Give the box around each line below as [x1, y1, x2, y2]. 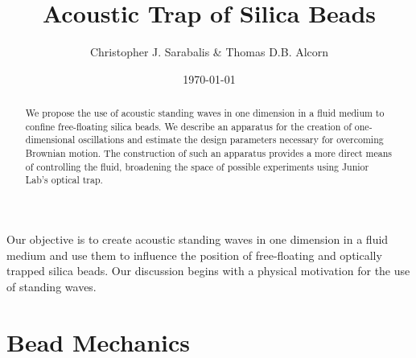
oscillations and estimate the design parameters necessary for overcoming [78, 133, 384, 146]
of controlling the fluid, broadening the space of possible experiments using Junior [25, 159, 369, 173]
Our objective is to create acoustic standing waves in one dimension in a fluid [6, 231, 389, 248]
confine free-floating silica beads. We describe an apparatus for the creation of [25, 119, 352, 133]
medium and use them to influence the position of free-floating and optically [6, 246, 382, 263]
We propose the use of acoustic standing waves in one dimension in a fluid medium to [25, 106, 385, 120]
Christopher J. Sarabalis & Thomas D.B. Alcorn [89, 43, 329, 60]
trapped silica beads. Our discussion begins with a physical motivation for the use [6, 262, 410, 279]
